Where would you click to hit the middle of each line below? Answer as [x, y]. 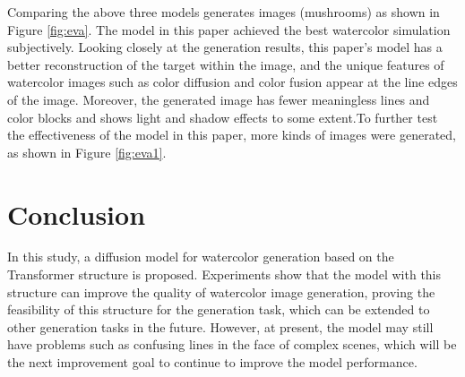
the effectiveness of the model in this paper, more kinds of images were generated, [232, 135]
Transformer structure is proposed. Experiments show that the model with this [224, 274]
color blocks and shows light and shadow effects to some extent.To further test [223, 117]
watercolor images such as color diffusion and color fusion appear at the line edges [232, 82]
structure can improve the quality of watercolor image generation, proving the [221, 291]
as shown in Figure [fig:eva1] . [87, 152]
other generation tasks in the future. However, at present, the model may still [220, 326]
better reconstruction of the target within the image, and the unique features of [226, 64]
